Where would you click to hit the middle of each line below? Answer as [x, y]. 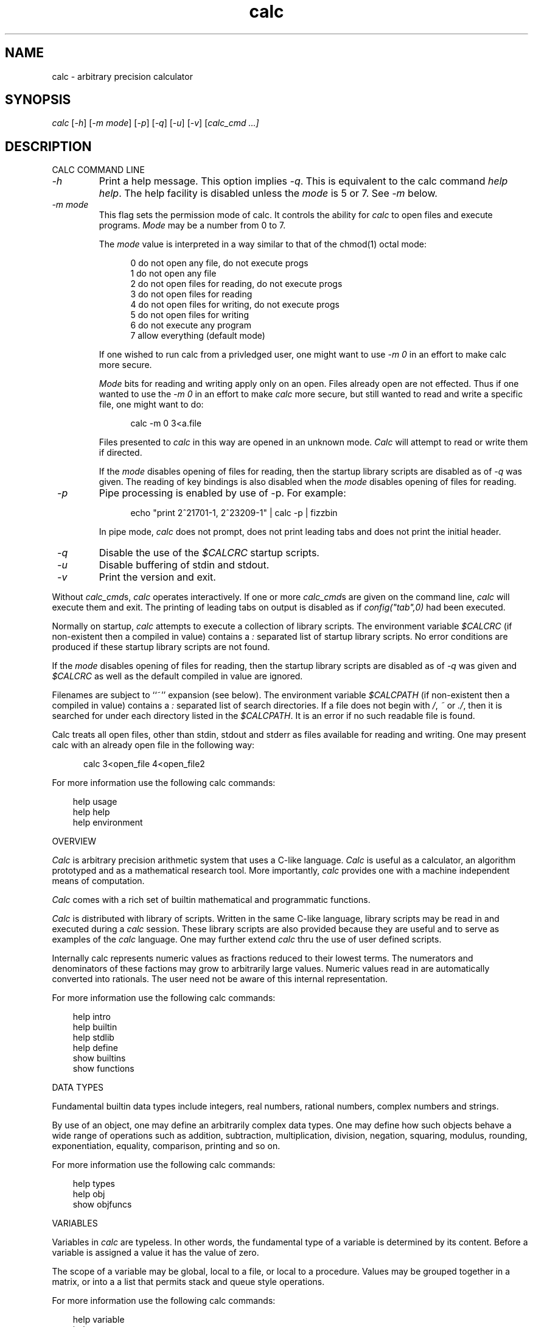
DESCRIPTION [48, 146]
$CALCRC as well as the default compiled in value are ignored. [177, 676]
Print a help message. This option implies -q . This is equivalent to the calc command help [303, 181]
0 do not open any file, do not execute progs [219, 263]
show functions [103, 1069]
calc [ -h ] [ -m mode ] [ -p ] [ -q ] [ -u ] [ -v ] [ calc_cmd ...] [155, 123]
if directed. [120, 453]
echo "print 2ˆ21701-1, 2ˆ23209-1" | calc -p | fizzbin [234, 513]
